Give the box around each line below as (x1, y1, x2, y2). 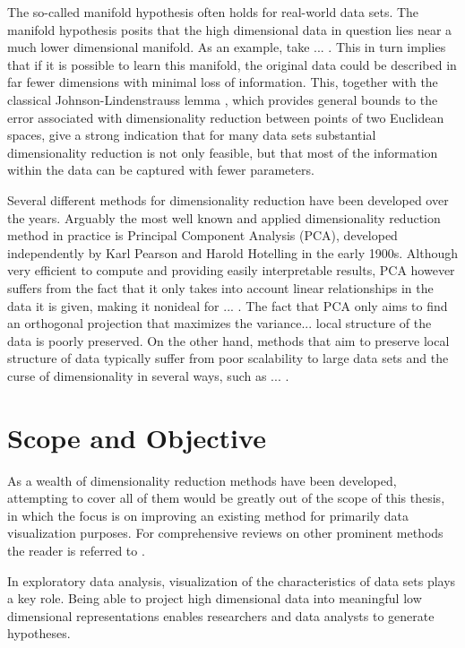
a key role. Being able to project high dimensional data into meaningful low (7, 589, 422, 608)
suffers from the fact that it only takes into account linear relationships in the (7, 278, 434, 297)
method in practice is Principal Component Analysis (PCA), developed (7, 226, 398, 245)
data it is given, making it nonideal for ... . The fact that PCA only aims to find (7, 296, 448, 315)
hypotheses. (7, 624, 71, 643)
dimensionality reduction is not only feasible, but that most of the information (7, 143, 438, 161)
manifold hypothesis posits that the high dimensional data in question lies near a (7, 20, 452, 39)
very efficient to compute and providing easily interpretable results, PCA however (7, 261, 455, 280)
